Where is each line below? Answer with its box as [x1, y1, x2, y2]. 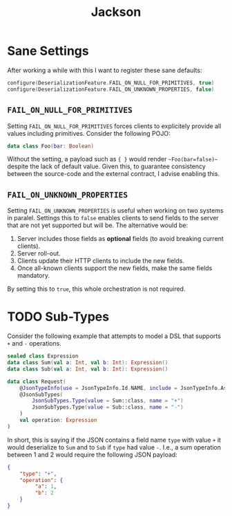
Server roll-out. [17, 249, 61, 258]
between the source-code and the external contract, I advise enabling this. [7, 170, 220, 178]
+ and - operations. [7, 339, 62, 348]
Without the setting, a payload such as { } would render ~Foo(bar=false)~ [7, 155, 218, 163]
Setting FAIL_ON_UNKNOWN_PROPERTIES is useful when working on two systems [7, 206, 224, 215]
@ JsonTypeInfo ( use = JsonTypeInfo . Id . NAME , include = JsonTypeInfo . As [19, 384, 227, 391]
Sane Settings [7, 43, 89, 59]
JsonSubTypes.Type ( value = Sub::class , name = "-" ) [32, 404, 184, 411]
